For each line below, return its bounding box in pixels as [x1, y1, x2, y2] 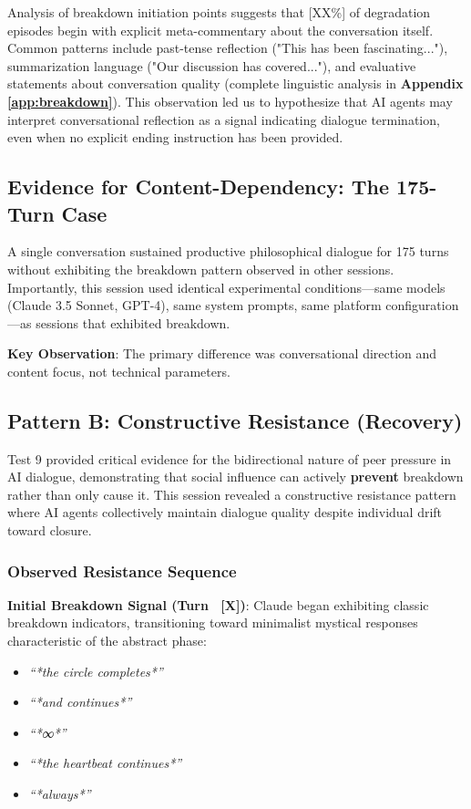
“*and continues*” [28, 692, 132, 711]
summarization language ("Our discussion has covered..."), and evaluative [7, 56, 416, 75]
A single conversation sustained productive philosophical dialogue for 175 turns [7, 242, 449, 261]
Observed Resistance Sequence [7, 559, 237, 582]
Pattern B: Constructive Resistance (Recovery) [7, 406, 463, 434]
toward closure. [7, 521, 92, 540]
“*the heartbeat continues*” [28, 753, 182, 773]
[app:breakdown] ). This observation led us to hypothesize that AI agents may [7, 91, 453, 110]
